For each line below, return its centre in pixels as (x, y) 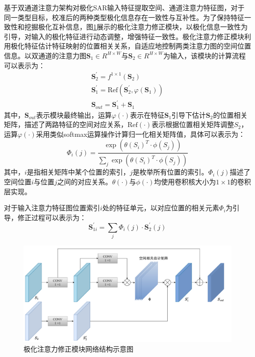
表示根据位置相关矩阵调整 (193, 124)
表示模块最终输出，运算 (74, 115)
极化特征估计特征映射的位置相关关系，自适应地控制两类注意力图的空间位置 (131, 46)
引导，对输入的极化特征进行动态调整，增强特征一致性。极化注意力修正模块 (124, 36)
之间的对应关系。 (85, 181)
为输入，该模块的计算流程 (204, 55)
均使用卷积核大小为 (185, 181)
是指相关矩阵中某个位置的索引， (78, 172)
